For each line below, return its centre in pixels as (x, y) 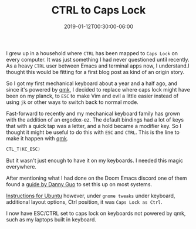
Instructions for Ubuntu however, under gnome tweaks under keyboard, (91, 196)
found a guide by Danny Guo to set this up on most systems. (79, 184)
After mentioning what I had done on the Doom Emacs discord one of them (97, 178)
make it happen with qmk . (37, 138)
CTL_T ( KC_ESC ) (23, 149)
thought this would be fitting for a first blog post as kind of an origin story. (95, 72)
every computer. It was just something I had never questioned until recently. (98, 59)
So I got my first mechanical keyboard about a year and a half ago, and (92, 83)
